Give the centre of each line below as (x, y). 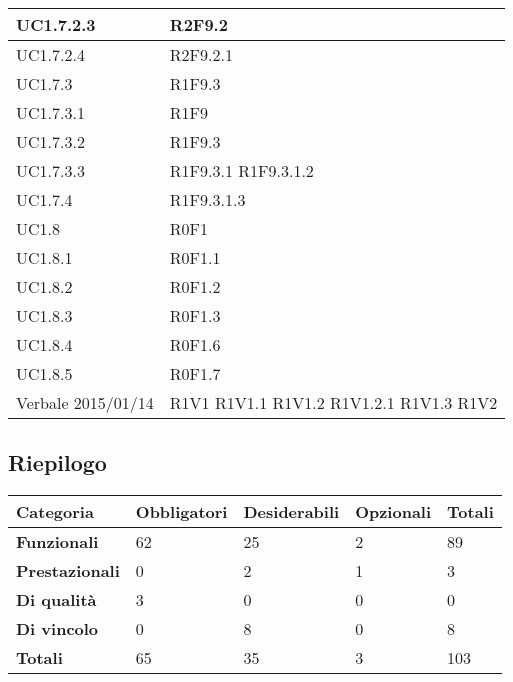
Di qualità (56, 600)
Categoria (55, 512)
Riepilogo (57, 462)
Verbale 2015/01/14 (85, 402)
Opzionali (393, 512)
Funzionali (57, 542)
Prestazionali (68, 571)
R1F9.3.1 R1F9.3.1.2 (241, 170)
